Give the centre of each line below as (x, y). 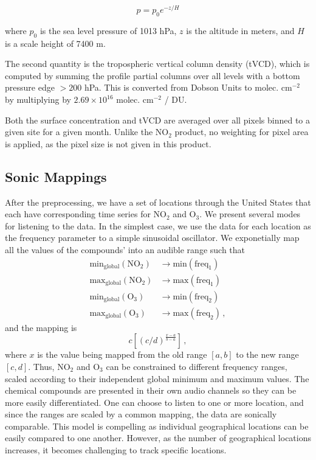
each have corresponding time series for (78, 214)
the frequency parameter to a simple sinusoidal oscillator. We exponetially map (152, 238)
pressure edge (30, 87)
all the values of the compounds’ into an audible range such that (125, 249)
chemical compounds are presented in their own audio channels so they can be (151, 390)
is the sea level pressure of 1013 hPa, (108, 30)
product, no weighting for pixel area (242, 132)
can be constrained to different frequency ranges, (197, 366)
